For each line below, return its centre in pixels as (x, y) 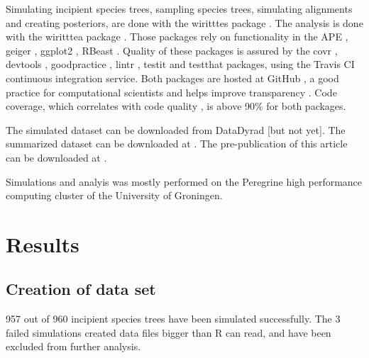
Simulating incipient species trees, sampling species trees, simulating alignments (179, 9)
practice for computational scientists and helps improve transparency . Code (171, 92)
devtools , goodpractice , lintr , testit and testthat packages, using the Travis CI (180, 64)
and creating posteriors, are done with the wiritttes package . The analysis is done (184, 22)
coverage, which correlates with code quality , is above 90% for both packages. (176, 106)
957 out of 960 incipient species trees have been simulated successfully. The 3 (173, 319)
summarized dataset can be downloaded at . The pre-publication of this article (177, 144)
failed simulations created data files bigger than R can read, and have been (169, 332)
